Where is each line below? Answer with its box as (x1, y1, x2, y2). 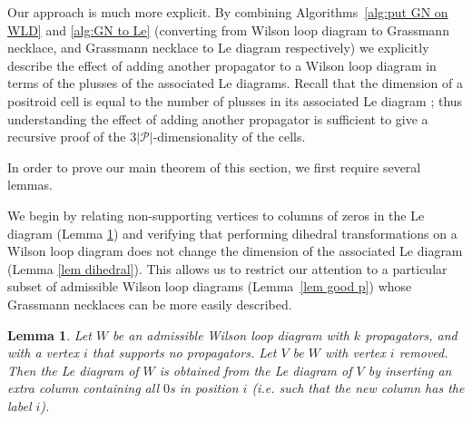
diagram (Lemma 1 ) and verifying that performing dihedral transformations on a (7, 223, 457, 242)
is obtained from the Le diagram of (159, 360, 352, 379)
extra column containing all (7, 378, 159, 397)
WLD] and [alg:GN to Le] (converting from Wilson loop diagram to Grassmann (7, 20, 449, 39)
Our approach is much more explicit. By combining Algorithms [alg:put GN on (7, 3, 448, 21)
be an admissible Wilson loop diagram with (113, 325, 349, 344)
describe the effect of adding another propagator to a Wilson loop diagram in (7, 55, 437, 74)
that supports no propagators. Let (92, 343, 277, 362)
